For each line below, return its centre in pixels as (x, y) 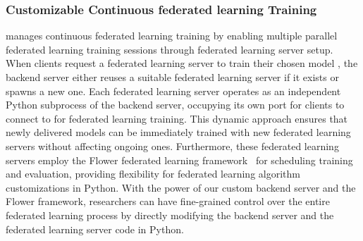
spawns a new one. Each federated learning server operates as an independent (173, 91)
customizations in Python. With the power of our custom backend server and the (181, 187)
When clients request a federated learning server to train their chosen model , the (182, 63)
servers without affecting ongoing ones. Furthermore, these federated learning (172, 146)
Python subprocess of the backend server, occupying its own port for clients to (175, 105)
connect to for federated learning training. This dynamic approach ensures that (177, 118)
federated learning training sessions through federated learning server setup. (170, 49)
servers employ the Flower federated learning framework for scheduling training (179, 160)
